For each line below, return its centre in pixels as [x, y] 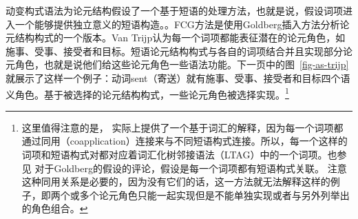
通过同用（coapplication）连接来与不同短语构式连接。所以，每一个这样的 [185, 141]
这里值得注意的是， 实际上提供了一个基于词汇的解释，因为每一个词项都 [182, 127]
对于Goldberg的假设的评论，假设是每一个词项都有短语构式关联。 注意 [191, 168]
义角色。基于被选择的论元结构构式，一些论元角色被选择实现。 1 [147, 93]
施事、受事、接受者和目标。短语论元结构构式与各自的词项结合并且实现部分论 [179, 51]
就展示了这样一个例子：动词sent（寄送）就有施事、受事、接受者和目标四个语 [178, 77]
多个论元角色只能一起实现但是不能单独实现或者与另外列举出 [214, 195]
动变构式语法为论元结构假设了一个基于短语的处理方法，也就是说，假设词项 [174, 10]
